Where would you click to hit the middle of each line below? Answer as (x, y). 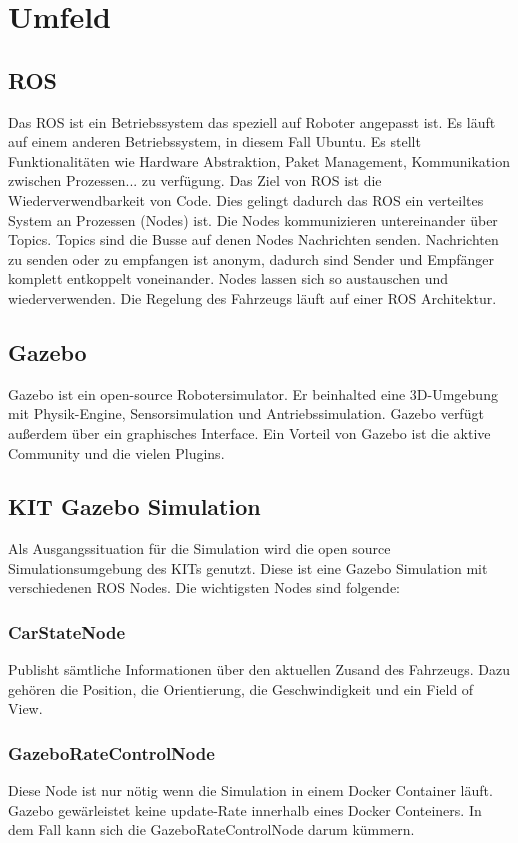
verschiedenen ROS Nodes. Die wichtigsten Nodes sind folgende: (204, 587)
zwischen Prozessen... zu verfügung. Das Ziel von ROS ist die (195, 180)
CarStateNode (67, 632)
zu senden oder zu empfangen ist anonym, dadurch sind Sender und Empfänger (251, 258)
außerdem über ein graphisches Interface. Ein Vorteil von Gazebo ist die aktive (249, 432)
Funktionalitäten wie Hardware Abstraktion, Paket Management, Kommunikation (259, 160)
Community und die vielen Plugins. (116, 452)
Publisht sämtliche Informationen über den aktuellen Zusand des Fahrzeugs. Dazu (259, 669)
